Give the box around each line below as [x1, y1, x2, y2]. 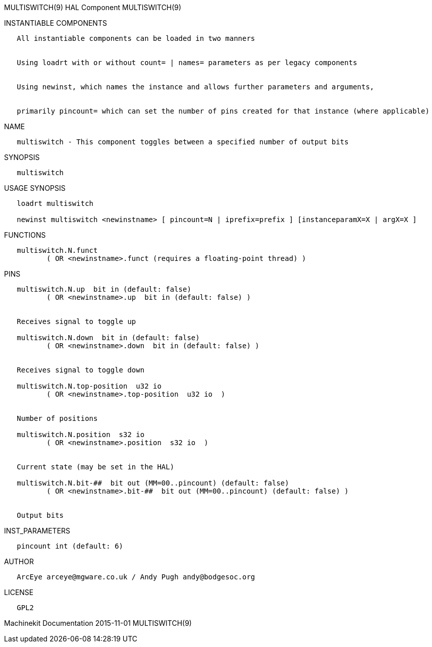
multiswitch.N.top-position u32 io [17, 382, 161, 390]
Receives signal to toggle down [17, 366, 145, 374]
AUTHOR [4, 557, 34, 566]
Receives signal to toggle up [17, 317, 136, 326]
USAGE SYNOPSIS [4, 184, 66, 192]
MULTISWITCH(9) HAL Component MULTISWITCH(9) [4, 3, 182, 12]
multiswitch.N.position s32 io [17, 430, 145, 439]
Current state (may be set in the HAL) [17, 463, 175, 471]
